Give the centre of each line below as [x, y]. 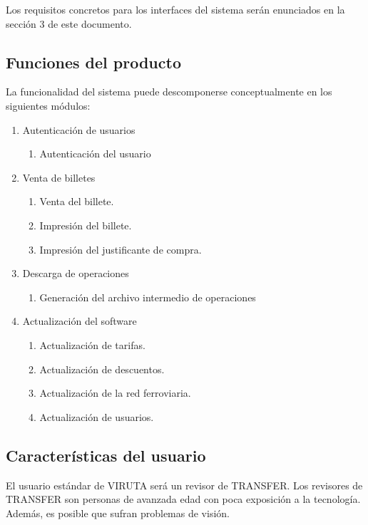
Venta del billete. [77, 201]
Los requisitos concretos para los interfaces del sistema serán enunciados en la [175, 9]
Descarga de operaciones [76, 273]
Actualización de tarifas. [92, 344]
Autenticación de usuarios [79, 129]
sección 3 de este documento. [69, 23]
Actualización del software [80, 321]
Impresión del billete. [86, 225]
